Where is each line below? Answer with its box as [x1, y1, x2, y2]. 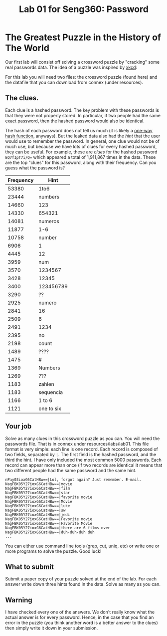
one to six [38, 405, 61, 412]
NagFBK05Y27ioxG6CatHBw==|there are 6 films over [5, 525, 111, 530]
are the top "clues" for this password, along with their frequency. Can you [5, 159, 157, 165]
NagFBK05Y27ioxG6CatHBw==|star [5, 490, 70, 495]
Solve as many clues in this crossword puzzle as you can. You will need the [5, 435, 160, 442]
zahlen [38, 380, 54, 387]
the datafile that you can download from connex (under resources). [5, 79, 144, 85]
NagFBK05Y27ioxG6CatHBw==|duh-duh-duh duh [5, 530, 95, 535]
